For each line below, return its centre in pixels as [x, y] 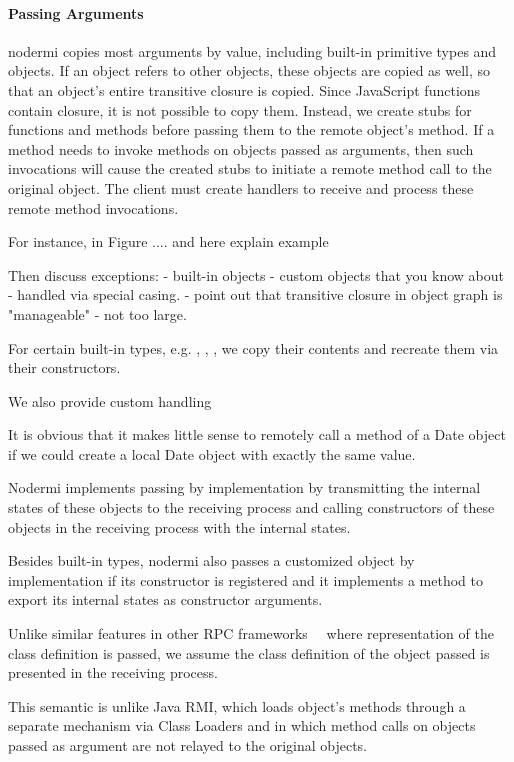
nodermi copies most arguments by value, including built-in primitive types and [252, 50]
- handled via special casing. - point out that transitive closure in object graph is [255, 294]
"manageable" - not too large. [97, 313]
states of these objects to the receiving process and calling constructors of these [251, 507]
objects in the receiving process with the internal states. [179, 526]
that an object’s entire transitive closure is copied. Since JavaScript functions [244, 89]
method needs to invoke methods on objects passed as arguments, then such [241, 148]
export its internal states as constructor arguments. [165, 599]
